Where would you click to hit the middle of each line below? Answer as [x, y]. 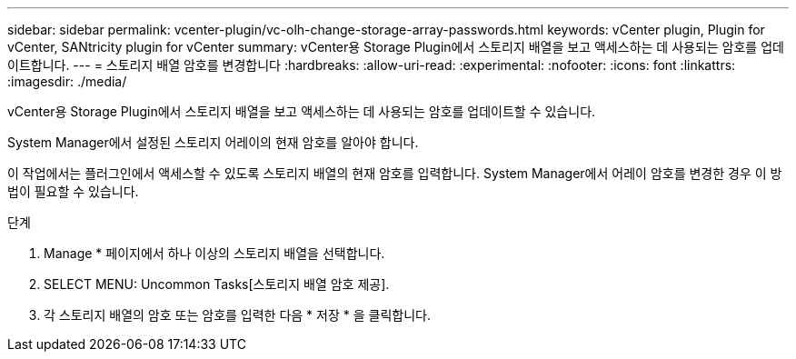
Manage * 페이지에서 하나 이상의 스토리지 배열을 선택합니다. [214, 253]
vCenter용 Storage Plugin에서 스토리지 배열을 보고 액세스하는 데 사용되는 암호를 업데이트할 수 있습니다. [302, 111]
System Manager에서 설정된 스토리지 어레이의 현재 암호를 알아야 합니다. [213, 142]
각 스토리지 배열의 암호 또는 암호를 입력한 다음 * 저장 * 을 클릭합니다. [237, 315]
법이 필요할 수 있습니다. [73, 191]
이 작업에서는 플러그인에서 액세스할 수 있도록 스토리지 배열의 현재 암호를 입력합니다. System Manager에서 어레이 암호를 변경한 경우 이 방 [395, 173]
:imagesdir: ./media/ [67, 81]
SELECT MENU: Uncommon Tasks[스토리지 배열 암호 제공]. [217, 284]
